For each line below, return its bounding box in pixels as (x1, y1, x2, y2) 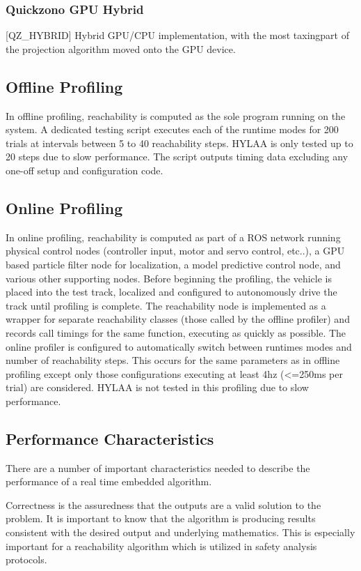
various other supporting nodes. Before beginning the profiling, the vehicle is (6, 271, 332, 285)
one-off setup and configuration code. (6, 162, 163, 177)
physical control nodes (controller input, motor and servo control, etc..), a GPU (6, 243, 345, 258)
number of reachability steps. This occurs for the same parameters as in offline (6, 353, 340, 367)
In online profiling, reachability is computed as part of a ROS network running (6, 229, 341, 244)
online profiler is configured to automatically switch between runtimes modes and (6, 339, 352, 353)
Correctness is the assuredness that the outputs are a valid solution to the (6, 497, 321, 512)
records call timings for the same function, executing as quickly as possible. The (6, 325, 346, 340)
